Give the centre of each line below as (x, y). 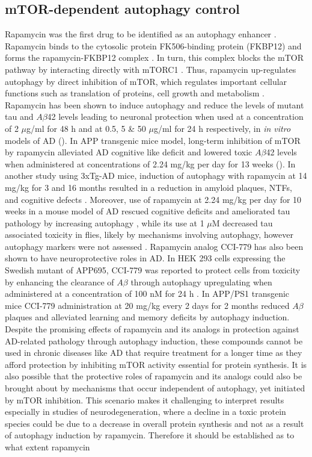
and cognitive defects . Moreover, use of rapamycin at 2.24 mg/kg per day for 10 (153, 199)
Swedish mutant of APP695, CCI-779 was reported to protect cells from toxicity (153, 270)
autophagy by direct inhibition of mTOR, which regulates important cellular (146, 81)
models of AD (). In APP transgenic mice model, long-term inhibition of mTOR (153, 140)
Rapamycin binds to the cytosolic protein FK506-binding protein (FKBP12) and (153, 45)
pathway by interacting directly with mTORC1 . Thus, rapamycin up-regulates (151, 69)
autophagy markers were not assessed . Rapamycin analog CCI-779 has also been (154, 246)
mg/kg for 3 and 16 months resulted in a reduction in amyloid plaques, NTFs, (148, 187)
